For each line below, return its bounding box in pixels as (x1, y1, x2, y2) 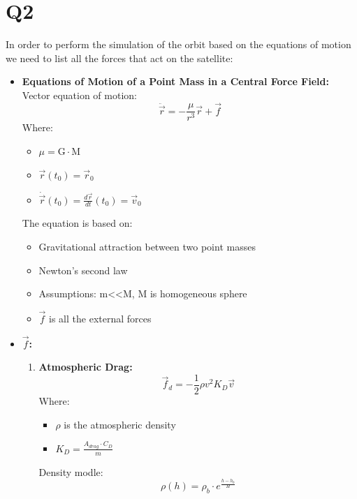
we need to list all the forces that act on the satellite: (6, 50, 233, 65)
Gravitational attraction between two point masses (38, 239, 256, 253)
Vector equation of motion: (22, 87, 137, 102)
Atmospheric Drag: (38, 359, 133, 374)
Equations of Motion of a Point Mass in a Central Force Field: (22, 74, 329, 89)
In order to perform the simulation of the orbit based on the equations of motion (6, 37, 351, 52)
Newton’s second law (38, 262, 128, 277)
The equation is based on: (22, 216, 133, 230)
